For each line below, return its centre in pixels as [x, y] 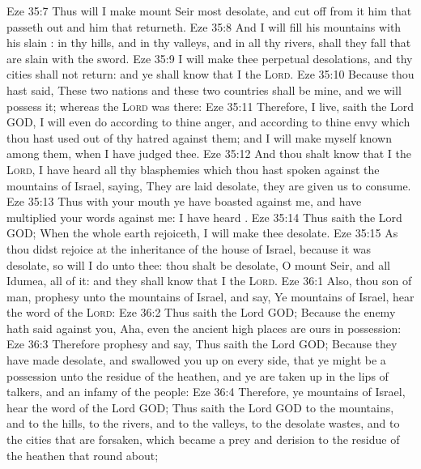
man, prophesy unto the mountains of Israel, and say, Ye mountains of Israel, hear [210, 296]
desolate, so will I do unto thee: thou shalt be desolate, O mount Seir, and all [199, 264]
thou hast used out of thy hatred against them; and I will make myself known [199, 137]
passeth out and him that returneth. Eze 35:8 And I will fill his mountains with [204, 26]
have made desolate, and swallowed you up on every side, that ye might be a [196, 360]
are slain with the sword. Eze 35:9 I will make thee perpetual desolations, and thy [210, 58]
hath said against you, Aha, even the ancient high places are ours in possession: [204, 328]
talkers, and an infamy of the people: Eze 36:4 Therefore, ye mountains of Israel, [206, 392]
